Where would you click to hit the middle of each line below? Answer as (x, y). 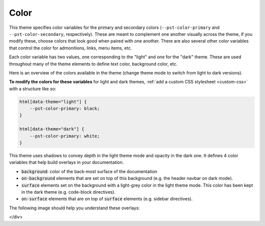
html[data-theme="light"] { (53, 101)
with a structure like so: (33, 89)
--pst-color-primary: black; (65, 109)
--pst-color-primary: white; (65, 136)
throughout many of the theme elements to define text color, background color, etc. (93, 64)
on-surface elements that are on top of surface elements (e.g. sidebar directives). (107, 199)
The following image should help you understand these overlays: (74, 208)
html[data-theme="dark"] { (52, 129)
